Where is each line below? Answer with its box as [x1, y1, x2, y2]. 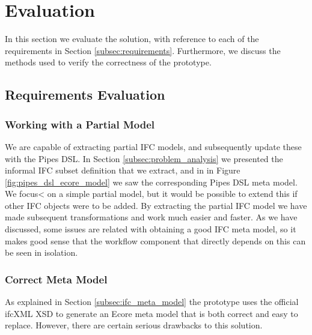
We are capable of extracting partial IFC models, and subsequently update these [5, 140, 302, 152]
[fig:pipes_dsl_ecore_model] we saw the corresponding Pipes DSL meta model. [5, 175, 298, 188]
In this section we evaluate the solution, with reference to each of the [5, 32, 259, 45]
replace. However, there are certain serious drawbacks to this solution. [5, 319, 263, 331]
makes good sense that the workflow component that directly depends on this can [5, 234, 306, 247]
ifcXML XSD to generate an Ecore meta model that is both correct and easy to [5, 307, 298, 319]
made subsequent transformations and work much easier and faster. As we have [5, 211, 298, 223]
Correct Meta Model [5, 271, 108, 286]
